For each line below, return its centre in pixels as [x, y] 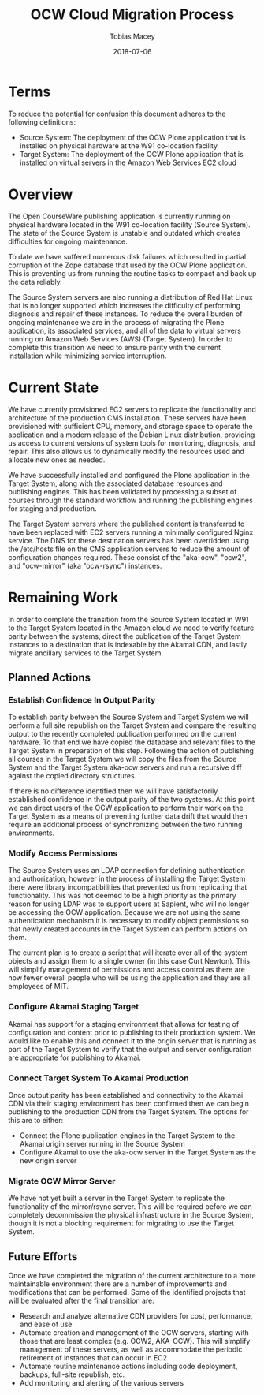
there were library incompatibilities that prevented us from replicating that [128, 887]
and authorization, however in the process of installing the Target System [127, 879]
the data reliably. [35, 282]
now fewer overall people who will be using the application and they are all [129, 978]
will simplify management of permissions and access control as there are [127, 970]
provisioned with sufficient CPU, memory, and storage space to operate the [131, 426]
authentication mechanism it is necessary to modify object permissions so [129, 921]
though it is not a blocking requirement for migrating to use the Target [121, 1223]
